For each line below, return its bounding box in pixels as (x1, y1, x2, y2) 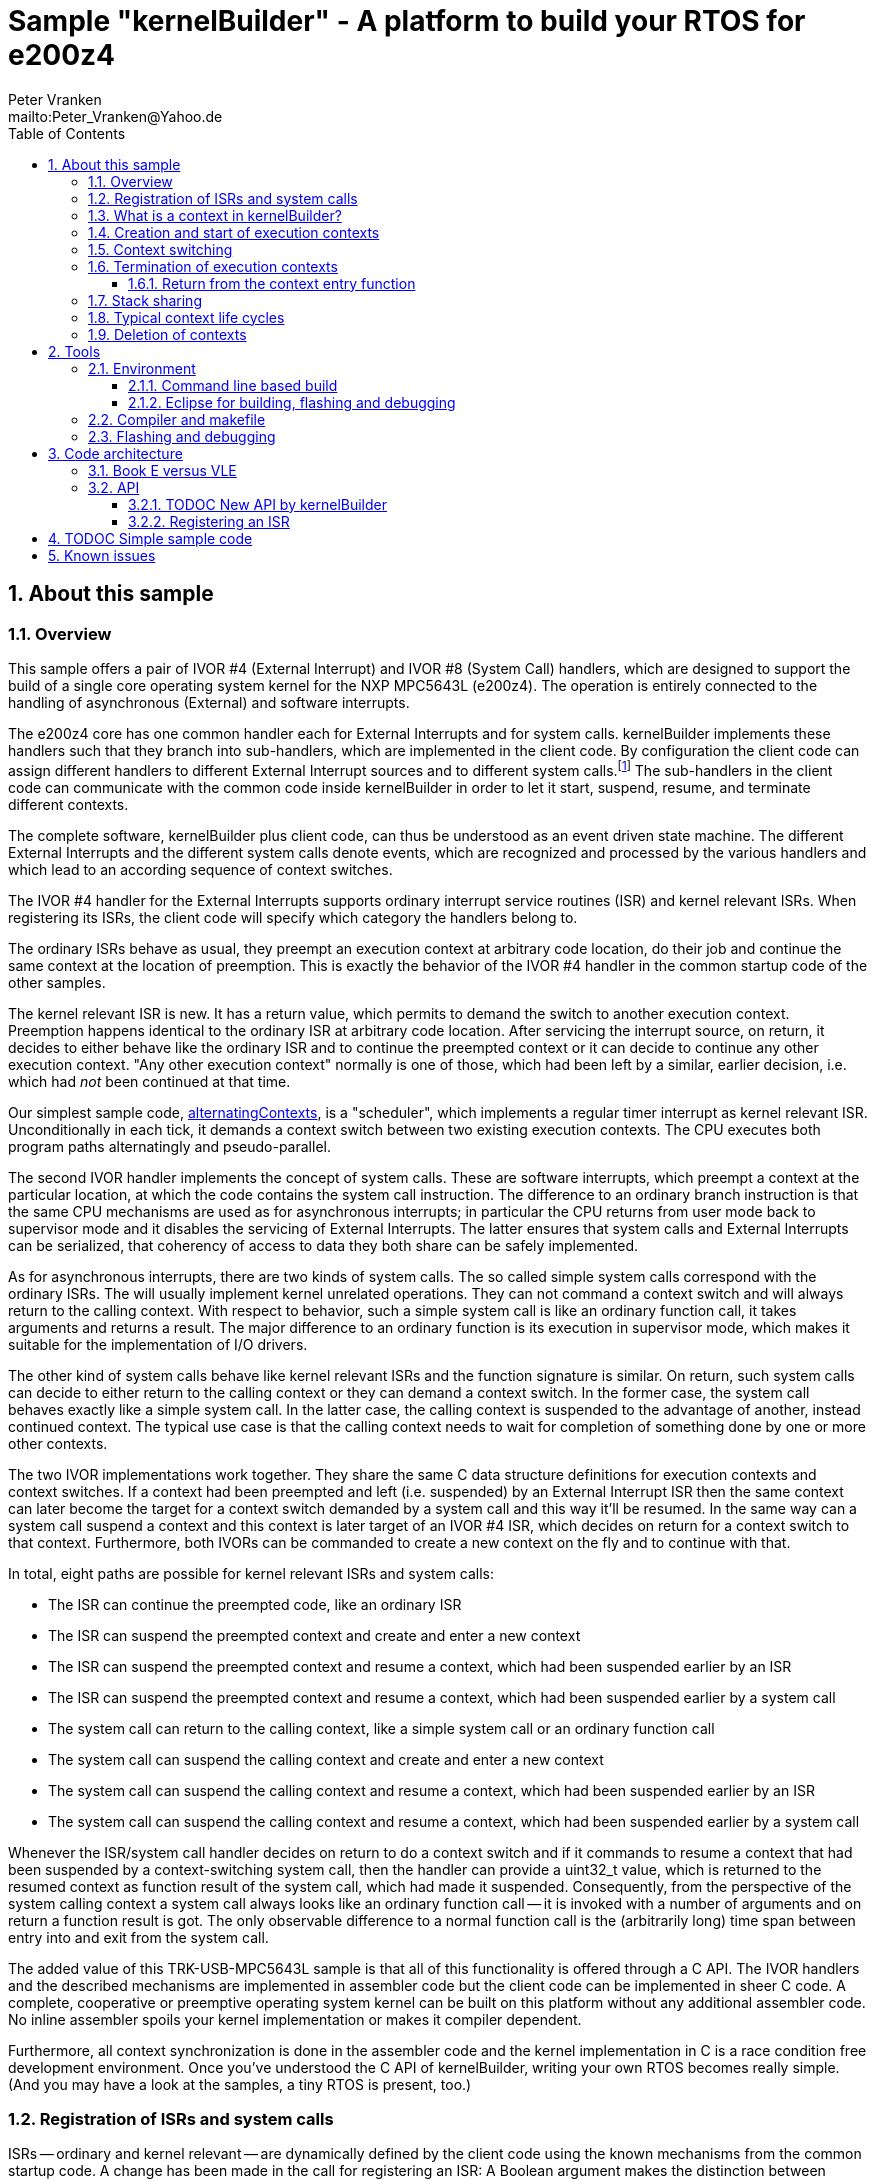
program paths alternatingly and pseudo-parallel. (8, 1137, 331, 1155)
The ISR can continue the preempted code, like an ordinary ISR (48, 1595, 462, 1613)
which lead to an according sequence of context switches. (8, 860, 393, 878)
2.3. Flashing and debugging (88, 427, 276, 445)
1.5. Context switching (88, 240, 233, 258)
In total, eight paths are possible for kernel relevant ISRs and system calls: (8, 1564, 495, 1582)
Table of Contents (8, 124, 126, 142)
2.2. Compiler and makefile (88, 410, 266, 428)
